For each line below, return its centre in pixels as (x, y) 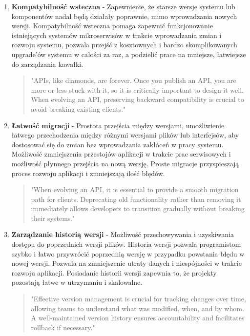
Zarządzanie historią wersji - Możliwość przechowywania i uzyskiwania (123, 234)
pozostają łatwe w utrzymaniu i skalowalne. (77, 282)
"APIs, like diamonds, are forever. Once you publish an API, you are (134, 80)
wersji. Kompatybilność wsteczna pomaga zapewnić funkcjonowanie (112, 26)
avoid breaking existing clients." (78, 109)
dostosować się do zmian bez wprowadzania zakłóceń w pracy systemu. (117, 144)
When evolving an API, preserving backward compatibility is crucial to (137, 99)
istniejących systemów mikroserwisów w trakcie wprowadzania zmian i (116, 35)
